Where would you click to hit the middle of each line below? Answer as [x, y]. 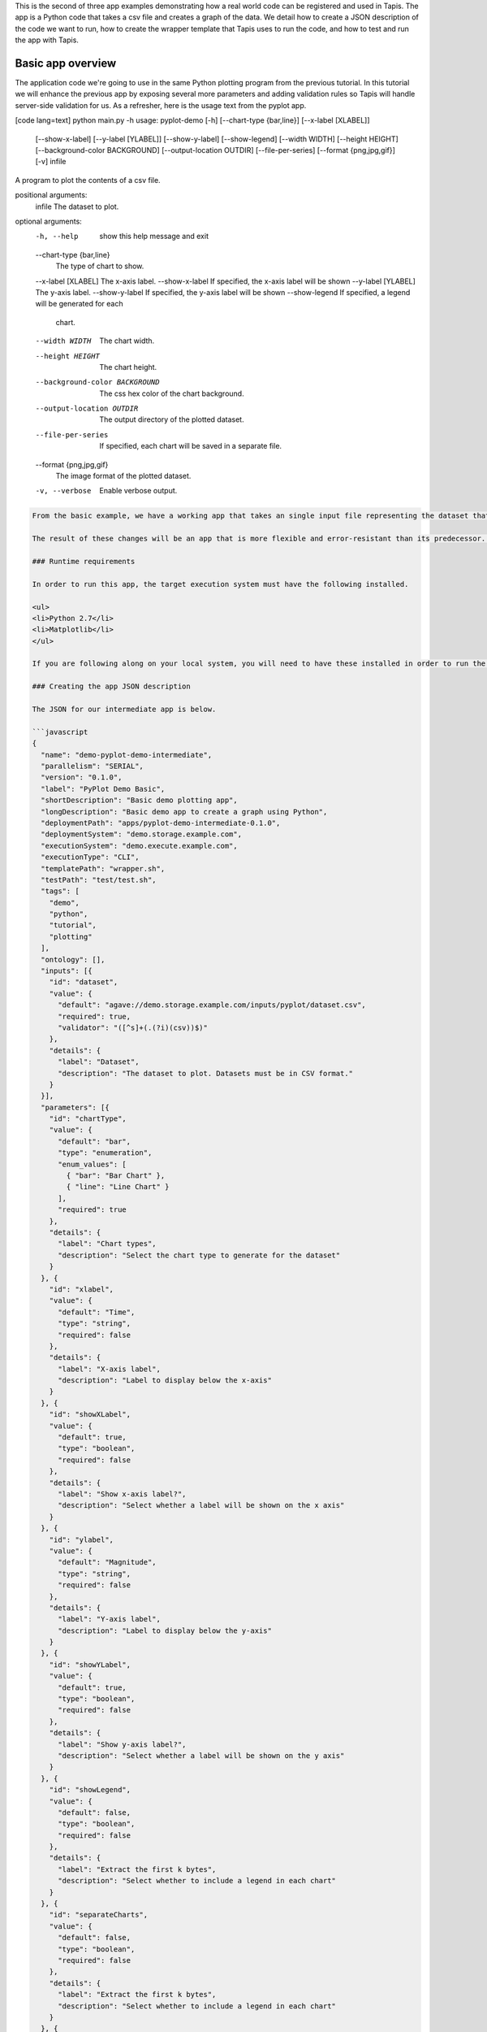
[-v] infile [51, 162]
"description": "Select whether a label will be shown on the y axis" [201, 1755]
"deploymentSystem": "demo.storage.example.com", [142, 834]
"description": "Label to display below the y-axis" [165, 1630]
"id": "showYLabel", [90, 1665]
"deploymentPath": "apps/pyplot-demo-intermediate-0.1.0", [161, 823]
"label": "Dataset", [99, 1062]
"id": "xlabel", [81, 1289]
